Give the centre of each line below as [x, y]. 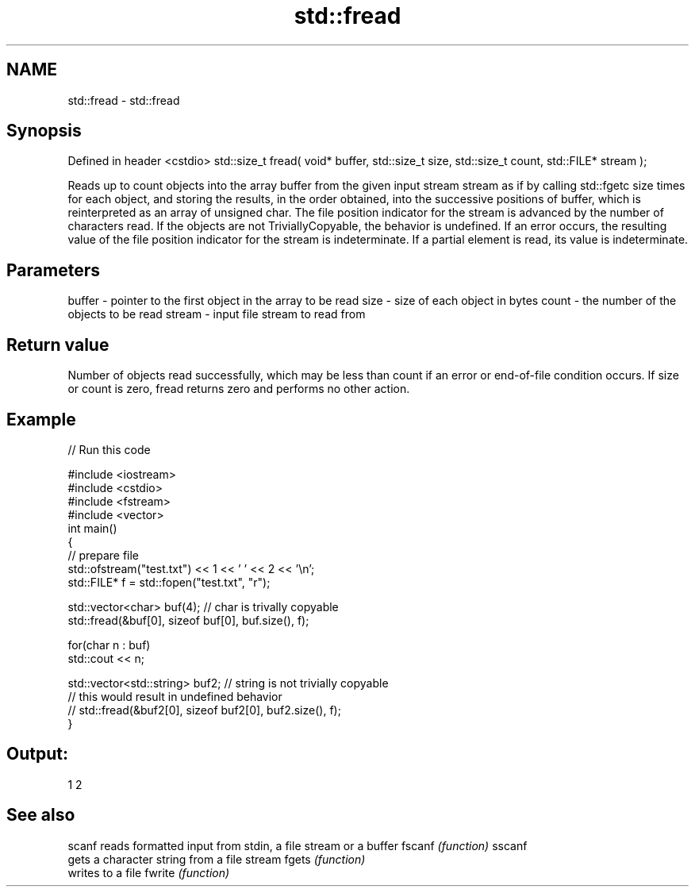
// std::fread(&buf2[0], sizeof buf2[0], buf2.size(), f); [204, 710]
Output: [37, 754]
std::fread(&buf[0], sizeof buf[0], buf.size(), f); [188, 620]
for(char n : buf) [109, 645]
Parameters [53, 270]
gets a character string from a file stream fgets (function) [217, 859]
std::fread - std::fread [124, 100]
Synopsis [44, 131]
